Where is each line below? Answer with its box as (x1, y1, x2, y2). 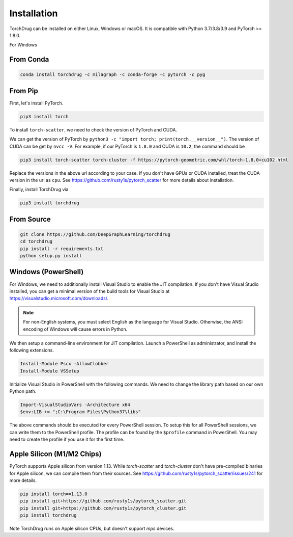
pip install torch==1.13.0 (20, 491, 87, 497)
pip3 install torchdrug (20, 200, 80, 206)
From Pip (9, 87, 38, 95)
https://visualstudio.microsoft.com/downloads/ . (9, 296, 109, 302)
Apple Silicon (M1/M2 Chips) (9, 450, 102, 459)
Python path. (9, 388, 37, 394)
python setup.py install (20, 253, 82, 259)
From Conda (9, 55, 49, 64)
